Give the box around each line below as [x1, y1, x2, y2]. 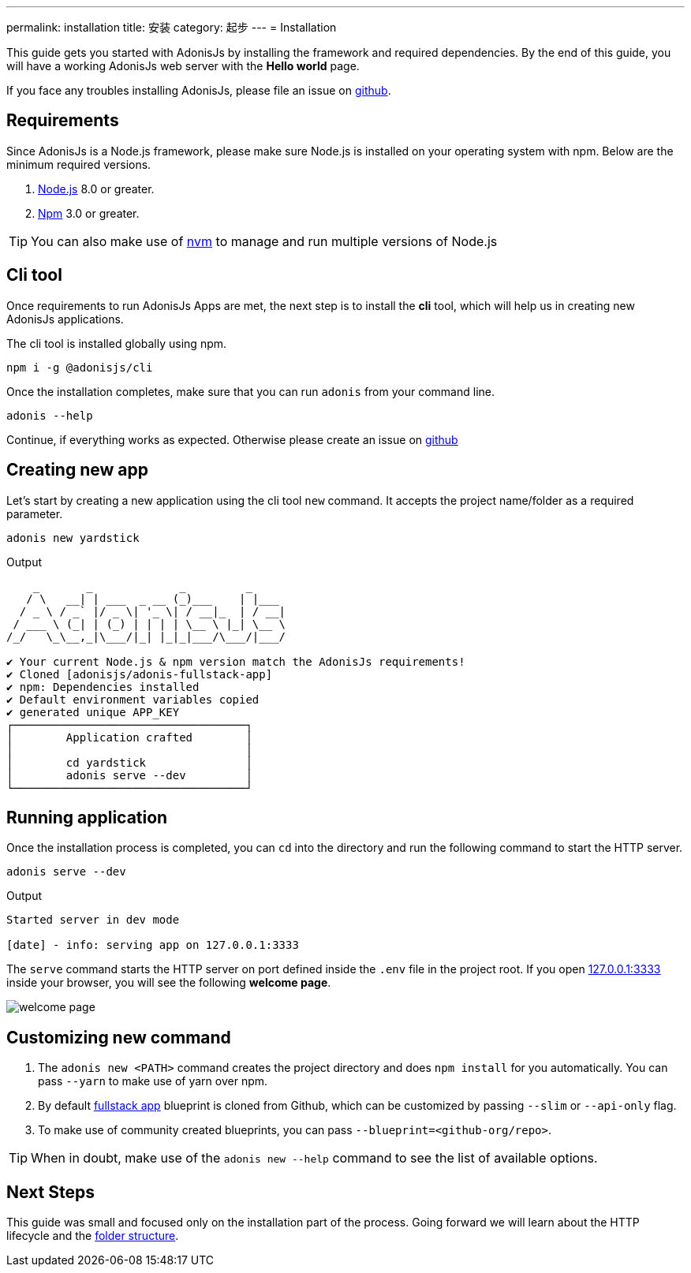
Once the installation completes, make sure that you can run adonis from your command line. [6, 384, 495, 398]
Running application [6, 807, 168, 827]
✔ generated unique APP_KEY [6, 705, 180, 719]
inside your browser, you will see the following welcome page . [6, 976, 331, 990]
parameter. [6, 506, 63, 521]
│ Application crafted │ [6, 730, 252, 744]
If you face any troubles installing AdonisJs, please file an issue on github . [6, 84, 391, 97]
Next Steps [6, 1182, 95, 1202]
